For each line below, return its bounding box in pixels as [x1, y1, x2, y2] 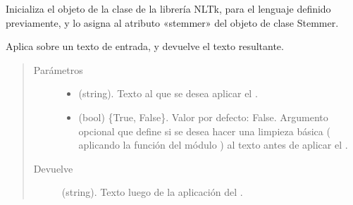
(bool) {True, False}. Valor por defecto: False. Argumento [78, 109, 328, 124]
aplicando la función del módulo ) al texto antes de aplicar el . [78, 137, 348, 152]
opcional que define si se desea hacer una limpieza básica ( [78, 123, 330, 138]
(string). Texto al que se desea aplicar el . [78, 86, 258, 101]
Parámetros [33, 62, 83, 77]
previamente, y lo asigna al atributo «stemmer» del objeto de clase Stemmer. [6, 15, 339, 30]
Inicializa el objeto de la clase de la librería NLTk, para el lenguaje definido [6, 1, 331, 15]
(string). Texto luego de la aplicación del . [61, 185, 243, 199]
